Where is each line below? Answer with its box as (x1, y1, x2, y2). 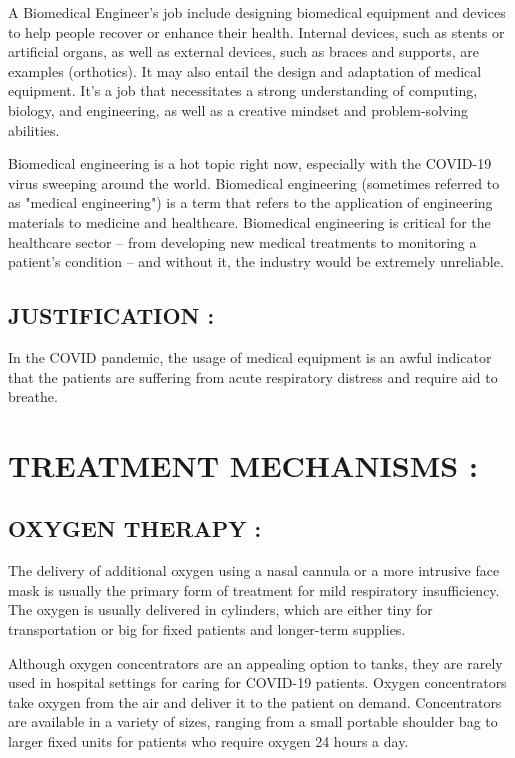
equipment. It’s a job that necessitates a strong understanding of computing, (8, 80, 478, 101)
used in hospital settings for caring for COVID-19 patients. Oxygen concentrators (8, 672, 507, 693)
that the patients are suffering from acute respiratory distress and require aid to (8, 366, 498, 387)
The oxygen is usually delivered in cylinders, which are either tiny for (8, 599, 433, 620)
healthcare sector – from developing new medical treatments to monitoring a (8, 231, 477, 252)
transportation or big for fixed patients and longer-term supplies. (8, 619, 406, 640)
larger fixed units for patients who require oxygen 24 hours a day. (8, 731, 409, 752)
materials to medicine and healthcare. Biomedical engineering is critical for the (8, 211, 491, 232)
